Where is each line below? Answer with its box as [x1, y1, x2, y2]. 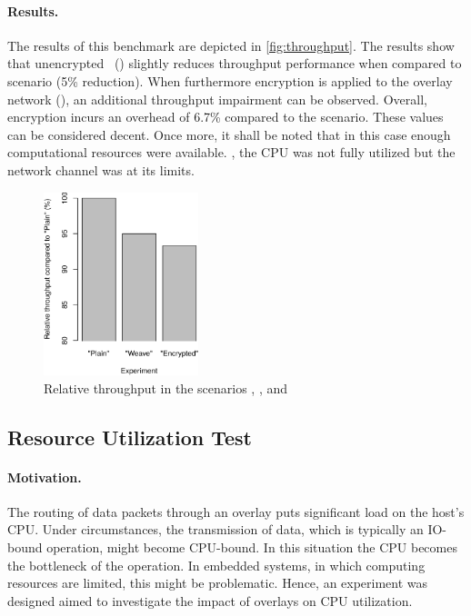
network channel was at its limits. [7, 160, 195, 179]
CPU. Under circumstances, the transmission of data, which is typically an [7, 520, 424, 539]
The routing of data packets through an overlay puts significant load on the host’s [7, 502, 465, 521]
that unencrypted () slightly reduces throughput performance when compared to [7, 54, 462, 73]
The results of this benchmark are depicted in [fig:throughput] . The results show [7, 35, 455, 55]
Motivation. [7, 467, 82, 486]
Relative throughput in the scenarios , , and [44, 378, 288, 397]
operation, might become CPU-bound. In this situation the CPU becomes [46, 537, 457, 556]
